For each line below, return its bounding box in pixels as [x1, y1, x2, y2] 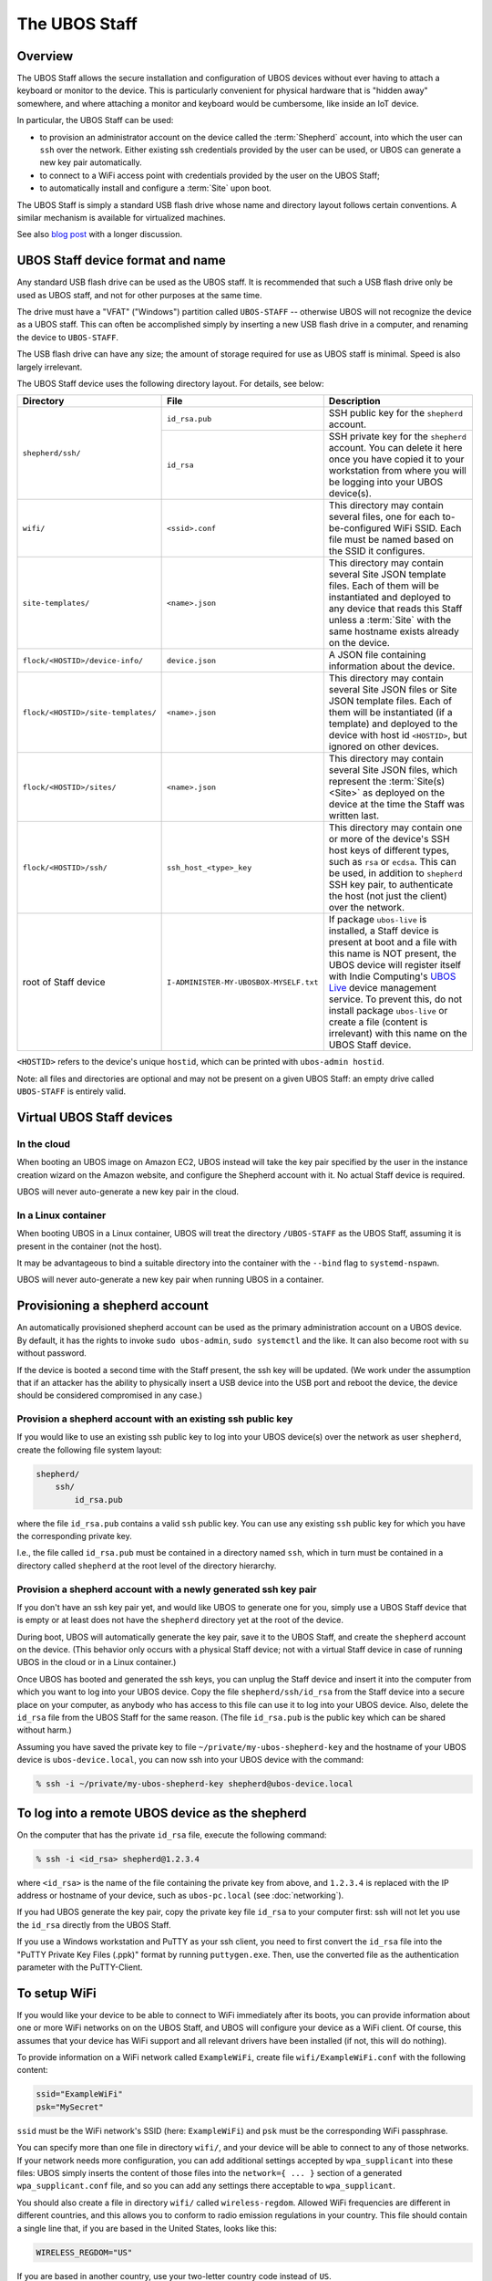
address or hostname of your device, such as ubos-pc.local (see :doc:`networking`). [16, 1890, 344, 1901]
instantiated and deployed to [328, 591, 451, 604]
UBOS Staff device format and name [16, 253, 227, 268]
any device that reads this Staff [328, 602, 463, 615]
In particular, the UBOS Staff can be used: [16, 115, 174, 126]
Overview [16, 48, 74, 64]
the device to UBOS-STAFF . [16, 331, 118, 342]
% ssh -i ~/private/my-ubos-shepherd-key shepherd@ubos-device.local [36, 1779, 354, 1789]
